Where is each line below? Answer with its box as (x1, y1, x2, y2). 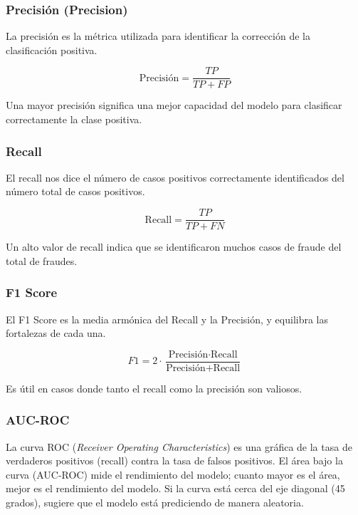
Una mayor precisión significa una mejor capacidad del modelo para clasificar (6, 98, 342, 113)
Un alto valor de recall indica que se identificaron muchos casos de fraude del (6, 239, 342, 254)
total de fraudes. (6, 253, 78, 268)
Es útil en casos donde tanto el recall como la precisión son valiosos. (6, 380, 302, 395)
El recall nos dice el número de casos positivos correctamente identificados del (6, 170, 344, 184)
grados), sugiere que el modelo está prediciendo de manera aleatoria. (6, 494, 304, 509)
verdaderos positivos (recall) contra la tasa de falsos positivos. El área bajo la (6, 453, 343, 468)
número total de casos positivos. (6, 184, 145, 199)
